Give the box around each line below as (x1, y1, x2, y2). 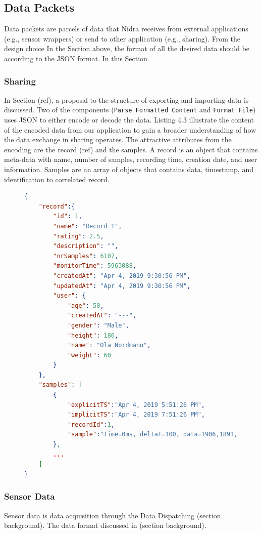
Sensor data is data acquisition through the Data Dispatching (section (4, 510, 221, 520)
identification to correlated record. (4, 174, 110, 184)
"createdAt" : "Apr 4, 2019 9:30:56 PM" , (53, 272, 191, 279)
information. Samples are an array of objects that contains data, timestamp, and (4, 164, 253, 175)
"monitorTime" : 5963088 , (53, 262, 136, 270)
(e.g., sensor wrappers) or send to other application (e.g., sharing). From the (4, 33, 240, 44)
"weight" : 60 (67, 351, 111, 359)
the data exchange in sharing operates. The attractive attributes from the (4, 134, 232, 145)
